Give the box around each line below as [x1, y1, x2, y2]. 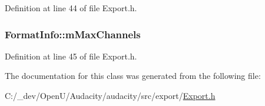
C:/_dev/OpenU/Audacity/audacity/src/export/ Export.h [5, 90, 216, 101]
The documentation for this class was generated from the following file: [5, 69, 261, 82]
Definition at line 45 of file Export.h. [5, 49, 137, 62]
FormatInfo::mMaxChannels [5, 26, 141, 41]
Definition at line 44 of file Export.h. [5, 2, 137, 14]
